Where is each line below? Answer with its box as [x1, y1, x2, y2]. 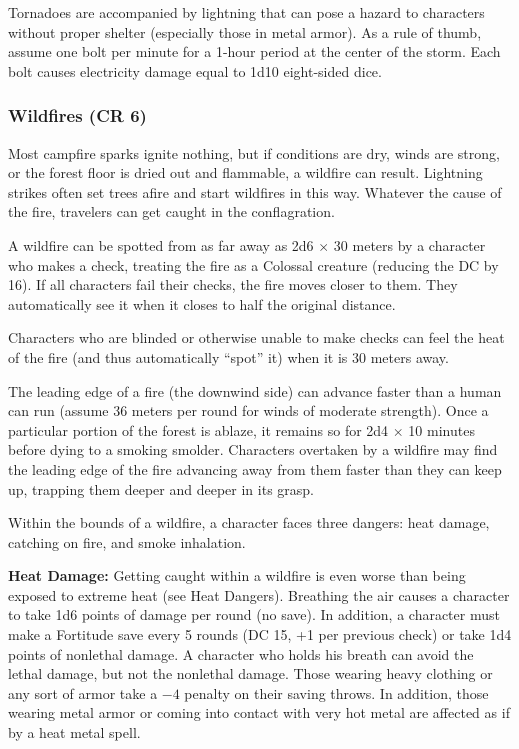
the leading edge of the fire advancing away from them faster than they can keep [8, 458, 502, 479]
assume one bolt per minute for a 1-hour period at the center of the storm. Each [8, 41, 501, 62]
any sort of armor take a [8, 682, 158, 703]
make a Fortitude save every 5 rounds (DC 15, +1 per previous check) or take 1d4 [8, 624, 512, 645]
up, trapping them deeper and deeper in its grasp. [8, 478, 315, 499]
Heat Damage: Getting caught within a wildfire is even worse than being [8, 565, 466, 586]
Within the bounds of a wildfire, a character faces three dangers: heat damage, [8, 512, 490, 533]
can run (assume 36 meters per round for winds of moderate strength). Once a [8, 400, 489, 421]
